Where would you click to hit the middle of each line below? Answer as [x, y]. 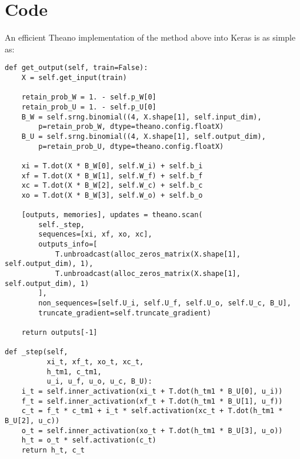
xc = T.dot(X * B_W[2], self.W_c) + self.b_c [112, 186]
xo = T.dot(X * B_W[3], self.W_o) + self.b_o [112, 195]
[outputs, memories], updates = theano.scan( [112, 215]
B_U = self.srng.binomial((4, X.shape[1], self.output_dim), [144, 136]
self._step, [62, 224]
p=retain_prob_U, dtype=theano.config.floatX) [131, 146]
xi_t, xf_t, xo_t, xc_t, [95, 362]
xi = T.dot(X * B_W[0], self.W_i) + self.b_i [112, 166]
